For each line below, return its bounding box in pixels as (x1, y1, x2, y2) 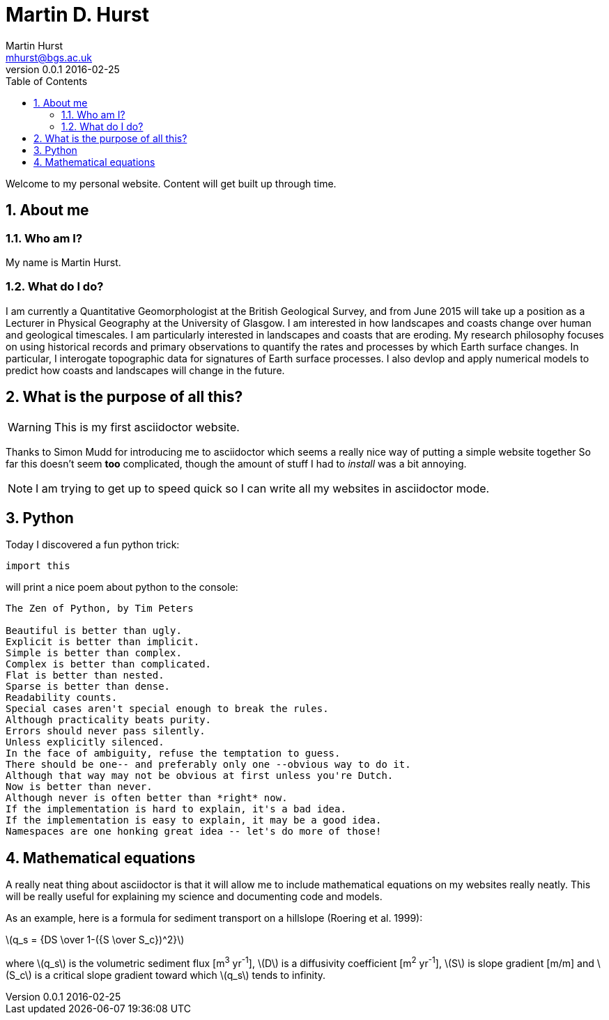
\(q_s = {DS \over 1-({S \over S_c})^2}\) (6, 934, 185, 946)
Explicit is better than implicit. (6, 636, 200, 648)
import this (6, 560, 70, 572)
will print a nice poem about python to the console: (6, 581, 238, 594)
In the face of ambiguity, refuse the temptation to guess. (6, 748, 341, 759)
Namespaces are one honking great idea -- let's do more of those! (6, 826, 382, 837)
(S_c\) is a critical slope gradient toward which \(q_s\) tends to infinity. (6, 968, 326, 981)
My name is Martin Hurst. (6, 256, 121, 268)
